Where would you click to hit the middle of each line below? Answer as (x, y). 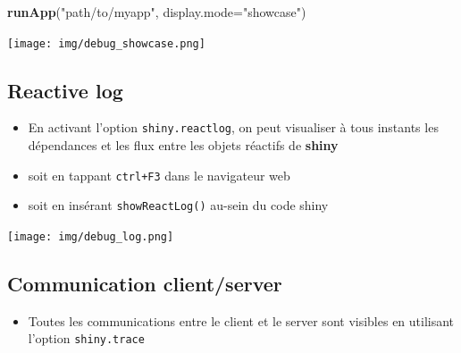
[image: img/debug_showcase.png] (106, 43)
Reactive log (65, 90)
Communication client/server (145, 284)
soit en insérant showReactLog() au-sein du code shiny (178, 205)
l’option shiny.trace (86, 338)
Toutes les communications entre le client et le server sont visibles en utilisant (241, 320)
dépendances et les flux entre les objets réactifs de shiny (183, 145)
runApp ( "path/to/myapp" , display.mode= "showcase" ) (157, 12)
